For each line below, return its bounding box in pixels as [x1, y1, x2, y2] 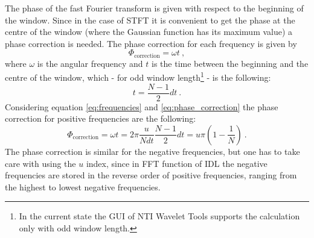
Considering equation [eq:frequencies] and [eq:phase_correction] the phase [5, 100, 278, 113]
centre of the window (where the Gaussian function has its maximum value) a [5, 25, 293, 38]
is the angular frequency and [37, 57, 143, 69]
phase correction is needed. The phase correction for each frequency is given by [5, 37, 297, 49]
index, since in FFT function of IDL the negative [86, 157, 268, 169]
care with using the [5, 157, 76, 169]
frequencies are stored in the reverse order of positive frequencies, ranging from [5, 169, 297, 181]
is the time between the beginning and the [152, 57, 309, 69]
